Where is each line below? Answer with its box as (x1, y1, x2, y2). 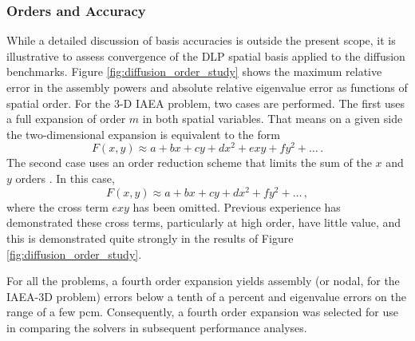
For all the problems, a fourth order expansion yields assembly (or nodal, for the (6, 272, 400, 289)
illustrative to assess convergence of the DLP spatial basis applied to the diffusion (6, 47, 405, 64)
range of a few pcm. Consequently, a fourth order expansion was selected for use (6, 303, 398, 320)
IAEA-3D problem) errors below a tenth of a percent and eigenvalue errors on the (6, 287, 406, 304)
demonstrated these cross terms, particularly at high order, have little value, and (6, 214, 401, 231)
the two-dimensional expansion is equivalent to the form (6, 125, 280, 142)
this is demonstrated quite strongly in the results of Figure (6, 229, 294, 246)
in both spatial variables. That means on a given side (142, 110, 403, 127)
